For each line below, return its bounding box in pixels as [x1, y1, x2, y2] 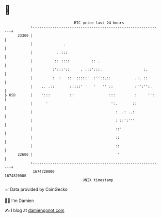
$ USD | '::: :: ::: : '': [4, 92, 155, 98]
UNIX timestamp [82, 177, 113, 183]
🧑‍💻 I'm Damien [4, 198, 34, 203]
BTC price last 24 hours [74, 20, 124, 25]
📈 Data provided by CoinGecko [4, 186, 68, 192]
